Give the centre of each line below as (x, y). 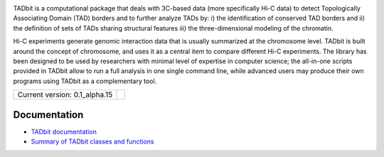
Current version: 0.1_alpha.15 (65, 94)
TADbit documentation (64, 131)
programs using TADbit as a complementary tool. (85, 81)
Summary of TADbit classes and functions (92, 141)
